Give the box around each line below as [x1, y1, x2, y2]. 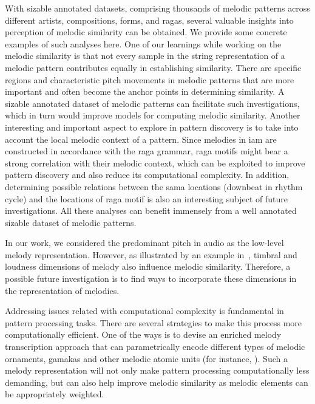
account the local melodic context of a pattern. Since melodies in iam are [5, 132, 277, 145]
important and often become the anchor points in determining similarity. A [5, 85, 285, 98]
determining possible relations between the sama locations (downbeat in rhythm [5, 180, 303, 193]
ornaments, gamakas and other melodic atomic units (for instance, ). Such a [5, 352, 288, 365]
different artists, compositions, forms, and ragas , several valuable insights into [5, 13, 294, 26]
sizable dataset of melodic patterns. [5, 216, 137, 228]
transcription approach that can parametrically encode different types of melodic [5, 340, 305, 353]
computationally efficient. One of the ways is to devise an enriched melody [5, 328, 282, 341]
